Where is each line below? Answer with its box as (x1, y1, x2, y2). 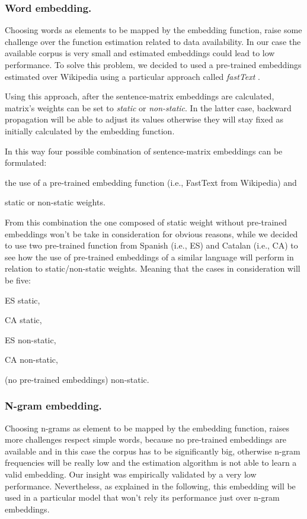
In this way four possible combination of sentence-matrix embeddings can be (5, 144, 283, 157)
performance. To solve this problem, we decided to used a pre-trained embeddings (5, 59, 302, 70)
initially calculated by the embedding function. (5, 124, 175, 137)
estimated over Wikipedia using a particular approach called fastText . (5, 70, 260, 82)
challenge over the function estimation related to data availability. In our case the (5, 35, 301, 47)
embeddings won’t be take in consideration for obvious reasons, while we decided (5, 227, 298, 240)
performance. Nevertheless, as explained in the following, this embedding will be (5, 479, 296, 492)
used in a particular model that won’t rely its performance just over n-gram (5, 491, 280, 504)
